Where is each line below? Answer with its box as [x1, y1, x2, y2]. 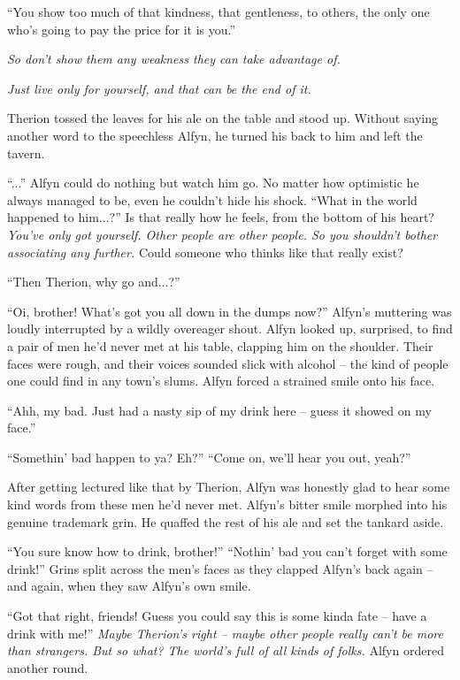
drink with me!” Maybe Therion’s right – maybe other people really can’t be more [7, 623, 443, 642]
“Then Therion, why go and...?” [7, 272, 180, 291]
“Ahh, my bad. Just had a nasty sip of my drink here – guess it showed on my [7, 401, 432, 419]
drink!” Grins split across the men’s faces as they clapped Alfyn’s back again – [7, 559, 433, 577]
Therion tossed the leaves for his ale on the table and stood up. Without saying [7, 109, 439, 127]
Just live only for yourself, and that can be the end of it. [7, 79, 311, 97]
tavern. [7, 143, 45, 162]
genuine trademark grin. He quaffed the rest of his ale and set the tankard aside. [7, 512, 444, 531]
